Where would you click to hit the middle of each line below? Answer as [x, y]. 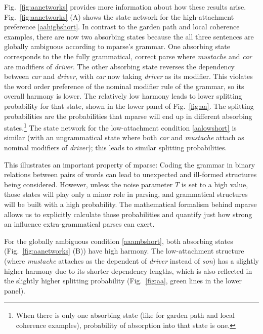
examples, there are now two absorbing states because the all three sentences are [129, 36]
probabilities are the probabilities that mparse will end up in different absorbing [128, 116]
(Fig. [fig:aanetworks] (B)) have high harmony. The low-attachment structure [124, 251]
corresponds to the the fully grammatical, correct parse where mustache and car [128, 56]
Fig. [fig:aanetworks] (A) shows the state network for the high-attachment [119, 16]
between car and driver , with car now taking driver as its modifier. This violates [128, 76]
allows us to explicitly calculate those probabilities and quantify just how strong [128, 214]
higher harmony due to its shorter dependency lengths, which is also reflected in [128, 270]
